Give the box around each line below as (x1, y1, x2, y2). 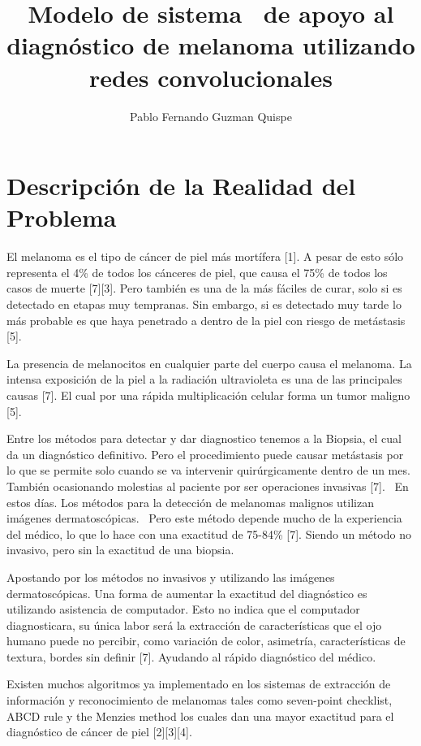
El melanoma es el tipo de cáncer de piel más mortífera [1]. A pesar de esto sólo (6, 248, 404, 265)
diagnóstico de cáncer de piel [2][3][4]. (6, 723, 192, 740)
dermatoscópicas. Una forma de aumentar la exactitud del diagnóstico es (6, 584, 367, 601)
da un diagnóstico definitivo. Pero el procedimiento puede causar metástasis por (6, 445, 404, 462)
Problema (6, 201, 117, 234)
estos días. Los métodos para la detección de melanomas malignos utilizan (6, 493, 374, 510)
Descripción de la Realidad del (6, 169, 356, 202)
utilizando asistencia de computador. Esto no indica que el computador (6, 601, 360, 618)
